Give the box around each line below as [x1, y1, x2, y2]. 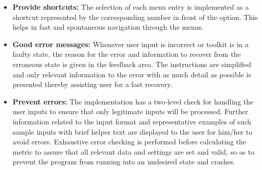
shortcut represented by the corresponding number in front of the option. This [12, 11, 258, 22]
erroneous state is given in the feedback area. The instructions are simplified [12, 58, 251, 69]
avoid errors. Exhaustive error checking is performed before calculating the [12, 136, 246, 147]
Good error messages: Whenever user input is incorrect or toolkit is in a [12, 38, 249, 49]
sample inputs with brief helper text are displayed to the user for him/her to [12, 126, 252, 137]
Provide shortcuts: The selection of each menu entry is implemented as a [12, 2, 249, 12]
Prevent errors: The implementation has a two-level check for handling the [12, 96, 254, 107]
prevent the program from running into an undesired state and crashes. [12, 156, 235, 167]
